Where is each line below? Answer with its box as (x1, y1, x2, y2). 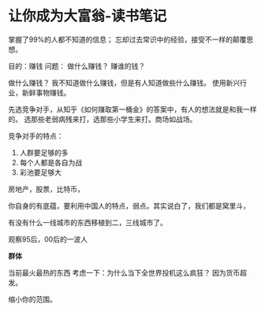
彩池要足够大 (19, 167, 62, 177)
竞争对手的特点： (8, 131, 64, 140)
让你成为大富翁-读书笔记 (8, 7, 167, 25)
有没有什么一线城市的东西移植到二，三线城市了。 (8, 217, 167, 227)
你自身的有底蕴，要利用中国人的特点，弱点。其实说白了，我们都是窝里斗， (8, 201, 250, 210)
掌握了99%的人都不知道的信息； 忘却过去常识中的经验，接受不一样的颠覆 (8, 35, 247, 44)
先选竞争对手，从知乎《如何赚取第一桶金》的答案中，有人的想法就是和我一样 (8, 104, 257, 114)
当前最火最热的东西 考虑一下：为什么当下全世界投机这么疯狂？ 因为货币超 (8, 268, 247, 277)
